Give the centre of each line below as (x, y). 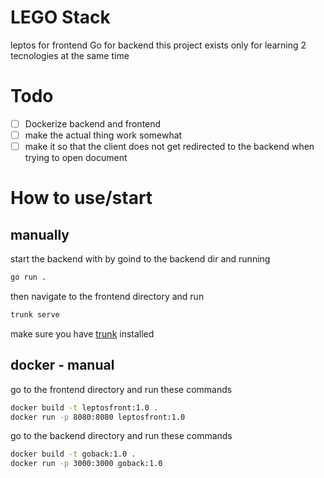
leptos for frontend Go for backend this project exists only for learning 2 (158, 45)
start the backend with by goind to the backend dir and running (140, 259)
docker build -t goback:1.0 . (73, 454)
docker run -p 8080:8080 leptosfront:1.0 (98, 417)
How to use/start (81, 198)
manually (40, 234)
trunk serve (35, 314)
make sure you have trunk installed (82, 333)
